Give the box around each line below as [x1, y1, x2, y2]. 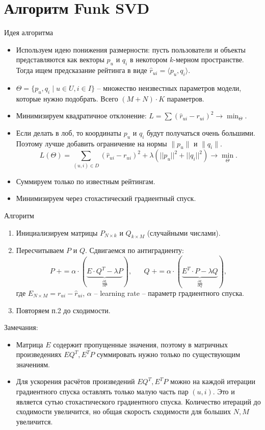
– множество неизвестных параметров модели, [97, 82, 242, 93]
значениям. [16, 359, 50, 369]
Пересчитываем [16, 245, 64, 256]
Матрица [16, 339, 43, 349]
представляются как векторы [16, 54, 104, 65]
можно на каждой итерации [170, 376, 255, 387]
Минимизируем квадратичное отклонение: [16, 110, 147, 121]
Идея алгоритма [4, 27, 53, 38]
